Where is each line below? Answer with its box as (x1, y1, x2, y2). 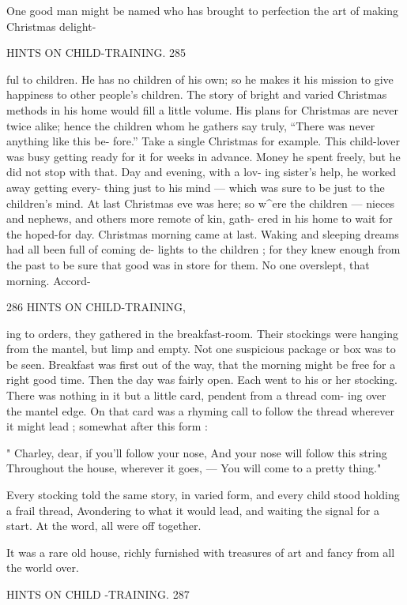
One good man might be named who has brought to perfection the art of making (6, 2, 399, 18)
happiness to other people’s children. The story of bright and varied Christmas (6, 86, 387, 103)
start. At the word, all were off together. (6, 517, 202, 534)
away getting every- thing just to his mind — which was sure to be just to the (6, 178, 385, 195)
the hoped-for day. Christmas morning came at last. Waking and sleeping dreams (6, 225, 399, 242)
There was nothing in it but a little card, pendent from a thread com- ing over (6, 387, 386, 404)
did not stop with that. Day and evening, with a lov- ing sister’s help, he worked (6, 163, 396, 180)
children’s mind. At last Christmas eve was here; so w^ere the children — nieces (6, 194, 395, 211)
